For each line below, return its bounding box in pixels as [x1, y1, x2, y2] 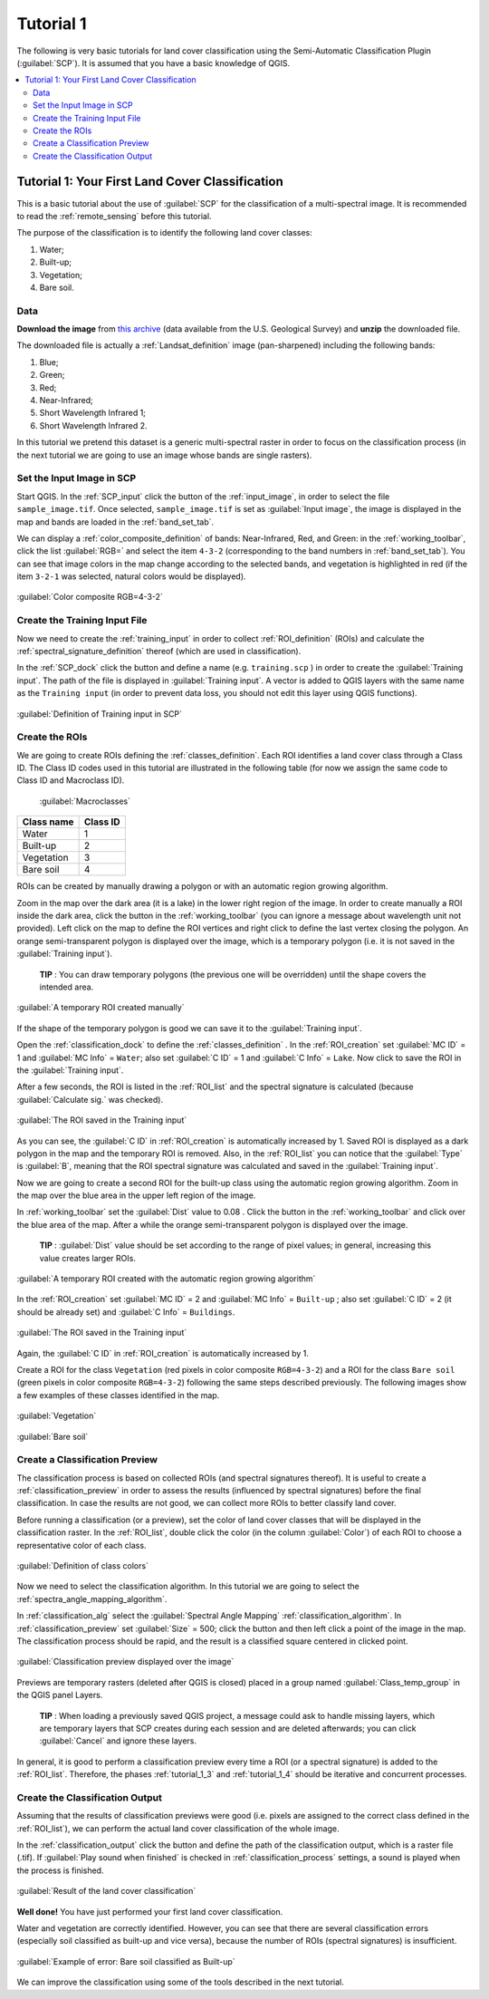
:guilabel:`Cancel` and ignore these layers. [39, 1735, 197, 1746]
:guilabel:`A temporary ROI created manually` [16, 1002, 185, 1013]
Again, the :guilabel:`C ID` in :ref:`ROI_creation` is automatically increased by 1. [16, 1347, 310, 1358]
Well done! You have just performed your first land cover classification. [16, 1906, 283, 1917]
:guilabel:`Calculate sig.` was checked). [16, 1094, 163, 1105]
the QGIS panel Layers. [16, 1690, 103, 1701]
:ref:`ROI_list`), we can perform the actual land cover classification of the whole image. [16, 1822, 340, 1834]
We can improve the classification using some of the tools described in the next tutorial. [16, 1976, 344, 1988]
